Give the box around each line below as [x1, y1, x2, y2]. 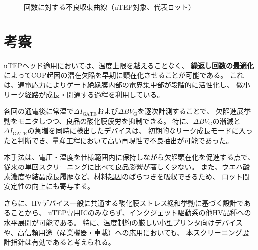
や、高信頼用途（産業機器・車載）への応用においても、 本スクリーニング [4, 227, 242, 237]
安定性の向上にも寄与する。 [4, 181, 94, 191]
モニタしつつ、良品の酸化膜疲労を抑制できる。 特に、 [17, 115, 193, 126]
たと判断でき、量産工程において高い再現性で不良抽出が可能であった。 [4, 135, 233, 145]
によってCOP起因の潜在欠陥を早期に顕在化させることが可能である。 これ [4, 70, 244, 80]
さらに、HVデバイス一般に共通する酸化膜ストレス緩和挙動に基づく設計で [4, 197, 244, 208]
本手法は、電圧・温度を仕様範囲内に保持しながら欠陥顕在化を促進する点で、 [4, 152, 255, 162]
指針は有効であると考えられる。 [10, 237, 115, 247]
